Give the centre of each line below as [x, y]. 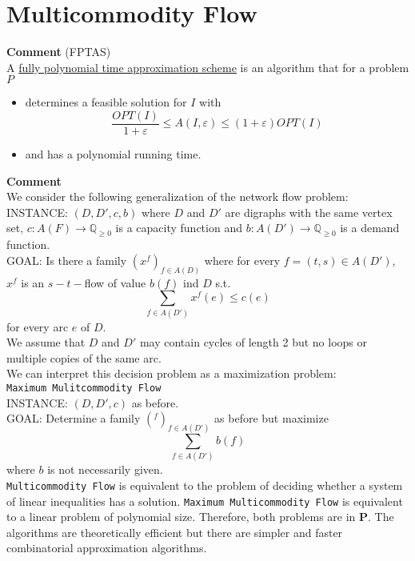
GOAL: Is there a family [67, 260]
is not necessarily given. [105, 469]
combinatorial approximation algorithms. [107, 548]
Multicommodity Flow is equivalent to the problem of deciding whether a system [205, 485]
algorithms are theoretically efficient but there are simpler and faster [175, 532]
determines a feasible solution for [106, 102]
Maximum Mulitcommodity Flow [84, 388]
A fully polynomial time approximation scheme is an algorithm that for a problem [208, 67]
